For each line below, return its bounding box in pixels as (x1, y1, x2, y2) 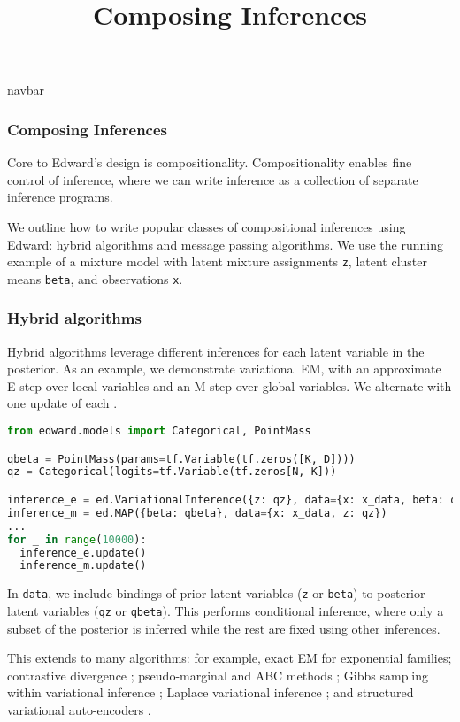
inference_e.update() (19, 546, 147, 559)
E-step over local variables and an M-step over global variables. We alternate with (7, 376, 452, 395)
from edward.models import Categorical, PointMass (7, 425, 311, 438)
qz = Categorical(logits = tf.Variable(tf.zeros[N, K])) (7, 465, 337, 479)
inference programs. (7, 188, 113, 206)
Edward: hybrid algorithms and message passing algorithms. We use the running (7, 234, 443, 253)
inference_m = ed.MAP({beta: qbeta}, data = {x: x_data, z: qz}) (7, 506, 387, 519)
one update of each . (7, 394, 118, 412)
